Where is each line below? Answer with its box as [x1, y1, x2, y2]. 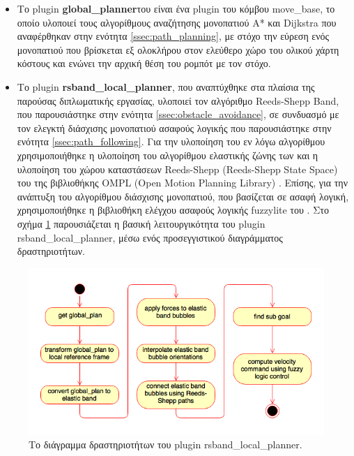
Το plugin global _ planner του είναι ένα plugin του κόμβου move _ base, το [17, 1, 335, 15]
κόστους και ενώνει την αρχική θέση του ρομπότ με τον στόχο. [17, 56, 271, 71]
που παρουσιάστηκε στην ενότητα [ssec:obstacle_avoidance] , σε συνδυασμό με [17, 107, 339, 122]
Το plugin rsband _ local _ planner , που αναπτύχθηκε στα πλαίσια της [17, 79, 315, 94]
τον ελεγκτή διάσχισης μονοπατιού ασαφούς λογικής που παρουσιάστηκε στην [17, 120, 332, 135]
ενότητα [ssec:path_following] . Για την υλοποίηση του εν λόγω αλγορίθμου [17, 134, 325, 149]
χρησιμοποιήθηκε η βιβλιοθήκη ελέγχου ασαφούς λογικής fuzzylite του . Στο [17, 203, 329, 217]
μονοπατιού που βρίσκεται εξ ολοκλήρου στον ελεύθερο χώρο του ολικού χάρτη [17, 42, 339, 57]
